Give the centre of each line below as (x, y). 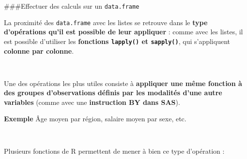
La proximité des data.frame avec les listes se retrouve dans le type (106, 22)
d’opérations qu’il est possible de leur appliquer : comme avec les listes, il (123, 32)
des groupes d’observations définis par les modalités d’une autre (113, 93)
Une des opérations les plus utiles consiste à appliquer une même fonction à (123, 83)
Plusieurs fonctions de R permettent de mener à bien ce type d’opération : (114, 151)
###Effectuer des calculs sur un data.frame (72, 6)
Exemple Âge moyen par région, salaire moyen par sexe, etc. (95, 118)
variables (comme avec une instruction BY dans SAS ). (92, 102)
